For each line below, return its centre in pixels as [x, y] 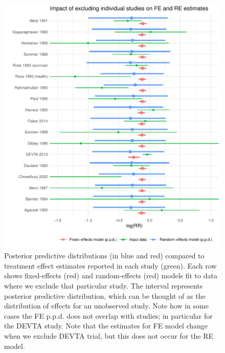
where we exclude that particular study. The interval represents [104, 286]
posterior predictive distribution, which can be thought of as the [105, 295]
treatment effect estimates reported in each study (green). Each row [110, 265]
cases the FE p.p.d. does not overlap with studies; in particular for [108, 315]
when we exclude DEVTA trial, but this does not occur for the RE [109, 335]
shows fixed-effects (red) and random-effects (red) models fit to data [111, 275]
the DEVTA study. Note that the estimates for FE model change [106, 326]
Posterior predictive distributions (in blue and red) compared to [104, 256]
